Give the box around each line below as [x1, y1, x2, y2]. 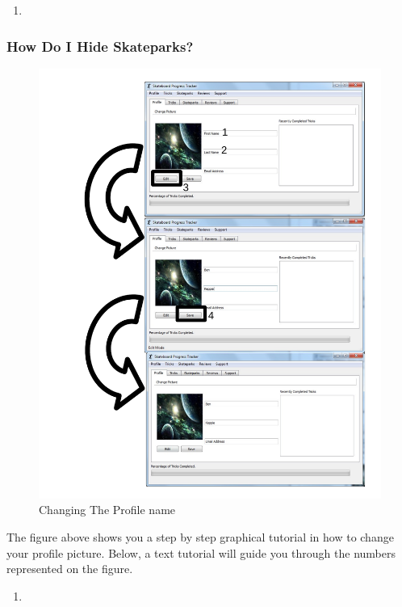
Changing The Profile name [39, 501, 176, 518]
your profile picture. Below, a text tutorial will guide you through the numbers [6, 544, 396, 561]
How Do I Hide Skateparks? [6, 36, 194, 56]
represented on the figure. [6, 560, 133, 577]
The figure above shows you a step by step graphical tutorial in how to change [6, 529, 394, 546]
